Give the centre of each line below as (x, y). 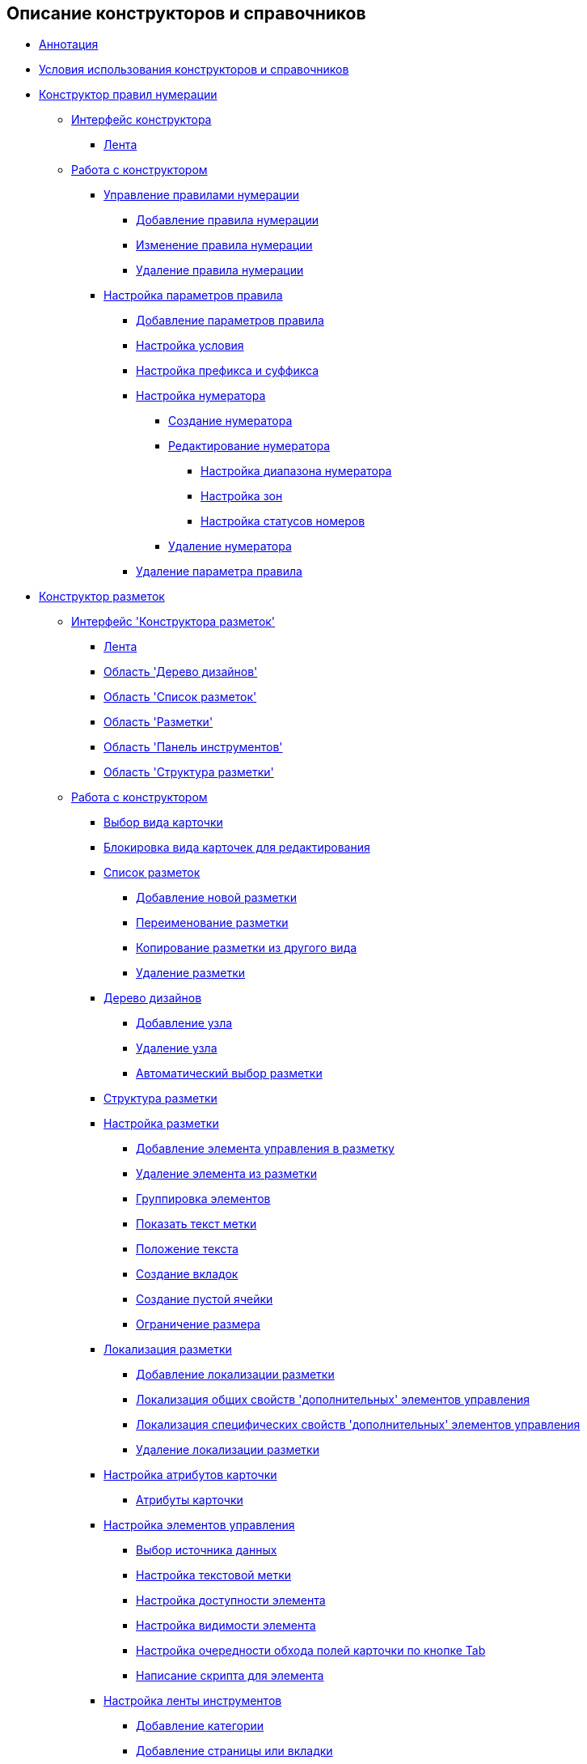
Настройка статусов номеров (283, 521)
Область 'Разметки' (158, 722)
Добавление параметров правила (230, 321)
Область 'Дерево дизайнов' (181, 672)
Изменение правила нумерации (224, 245)
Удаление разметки (191, 973)
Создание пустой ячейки (205, 1299)
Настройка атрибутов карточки (190, 1475)
